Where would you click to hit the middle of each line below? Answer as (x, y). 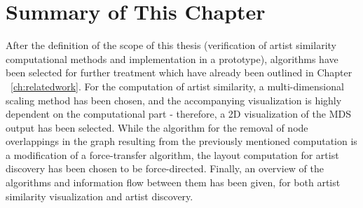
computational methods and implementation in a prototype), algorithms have (172, 58)
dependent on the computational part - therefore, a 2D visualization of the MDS (178, 114)
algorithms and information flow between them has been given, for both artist (173, 182)
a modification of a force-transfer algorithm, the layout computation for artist (172, 154)
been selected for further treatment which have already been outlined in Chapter (179, 72)
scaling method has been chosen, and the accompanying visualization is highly (174, 100)
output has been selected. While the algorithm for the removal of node (157, 127)
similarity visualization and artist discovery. (100, 196)
